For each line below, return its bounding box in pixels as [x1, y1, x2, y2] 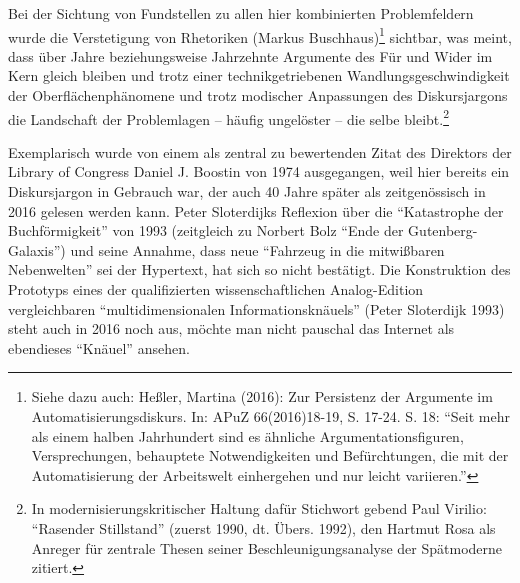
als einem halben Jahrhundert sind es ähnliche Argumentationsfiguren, [31, 425, 464, 446]
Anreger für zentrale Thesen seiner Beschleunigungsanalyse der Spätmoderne [31, 537, 503, 558]
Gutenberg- [408, 220, 478, 241]
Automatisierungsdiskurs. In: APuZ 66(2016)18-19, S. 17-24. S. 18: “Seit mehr [31, 406, 510, 426]
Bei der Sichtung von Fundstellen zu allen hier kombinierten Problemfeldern [8, 3, 474, 23]
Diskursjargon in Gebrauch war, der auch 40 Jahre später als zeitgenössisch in [8, 181, 486, 202]
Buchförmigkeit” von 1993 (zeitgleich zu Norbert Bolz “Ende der [8, 220, 404, 241]
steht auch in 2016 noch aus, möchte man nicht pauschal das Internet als [8, 318, 455, 339]
